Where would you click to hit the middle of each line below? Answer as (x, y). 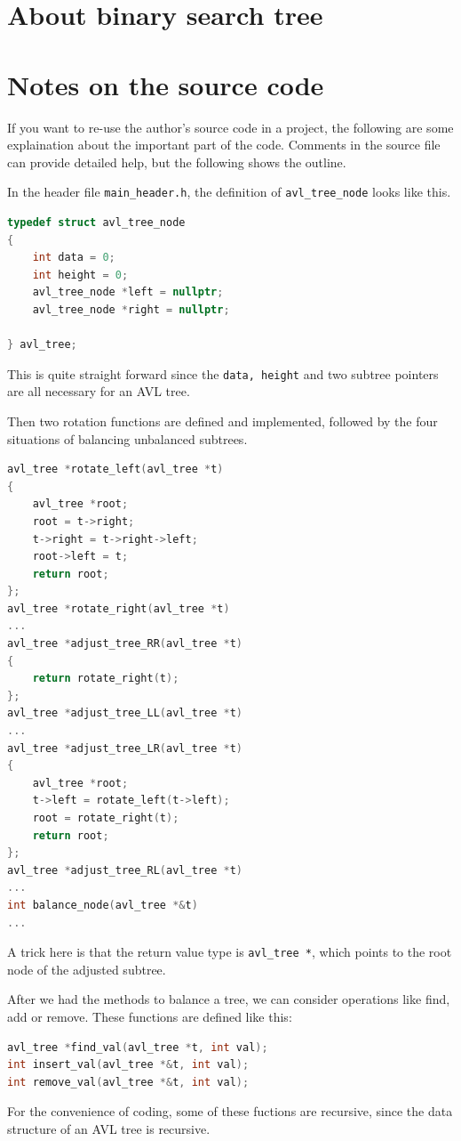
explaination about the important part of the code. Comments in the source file (224, 145)
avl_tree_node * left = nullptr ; (128, 292)
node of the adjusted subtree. (87, 969)
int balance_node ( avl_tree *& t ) (103, 905)
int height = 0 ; (80, 275)
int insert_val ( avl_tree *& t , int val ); (128, 1065)
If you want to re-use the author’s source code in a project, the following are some (230, 127)
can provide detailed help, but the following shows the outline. (177, 162)
